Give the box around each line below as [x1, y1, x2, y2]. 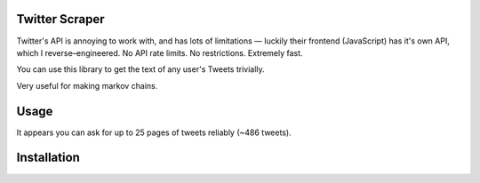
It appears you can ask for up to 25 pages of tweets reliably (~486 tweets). [16, 127, 292, 138]
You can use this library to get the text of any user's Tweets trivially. [16, 64, 266, 75]
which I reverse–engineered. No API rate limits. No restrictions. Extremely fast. [16, 47, 303, 58]
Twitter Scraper [16, 12, 106, 27]
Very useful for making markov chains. [16, 80, 158, 91]
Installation [16, 150, 80, 165]
